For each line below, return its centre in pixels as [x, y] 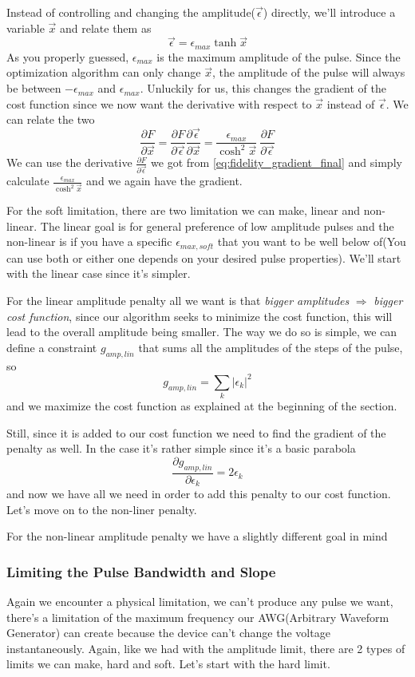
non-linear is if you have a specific [89, 242]
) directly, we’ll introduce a [329, 12]
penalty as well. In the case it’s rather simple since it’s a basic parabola [181, 448]
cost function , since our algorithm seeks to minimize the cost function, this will [200, 316]
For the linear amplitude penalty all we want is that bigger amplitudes [178, 301]
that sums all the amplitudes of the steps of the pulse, [271, 347]
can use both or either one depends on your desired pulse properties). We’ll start [204, 257]
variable [26, 28]
